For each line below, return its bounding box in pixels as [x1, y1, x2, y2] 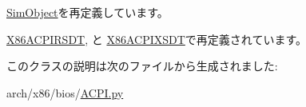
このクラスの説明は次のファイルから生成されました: [6, 57, 278, 74]
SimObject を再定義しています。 [6, 4, 169, 20]
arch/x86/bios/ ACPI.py [6, 84, 124, 101]
